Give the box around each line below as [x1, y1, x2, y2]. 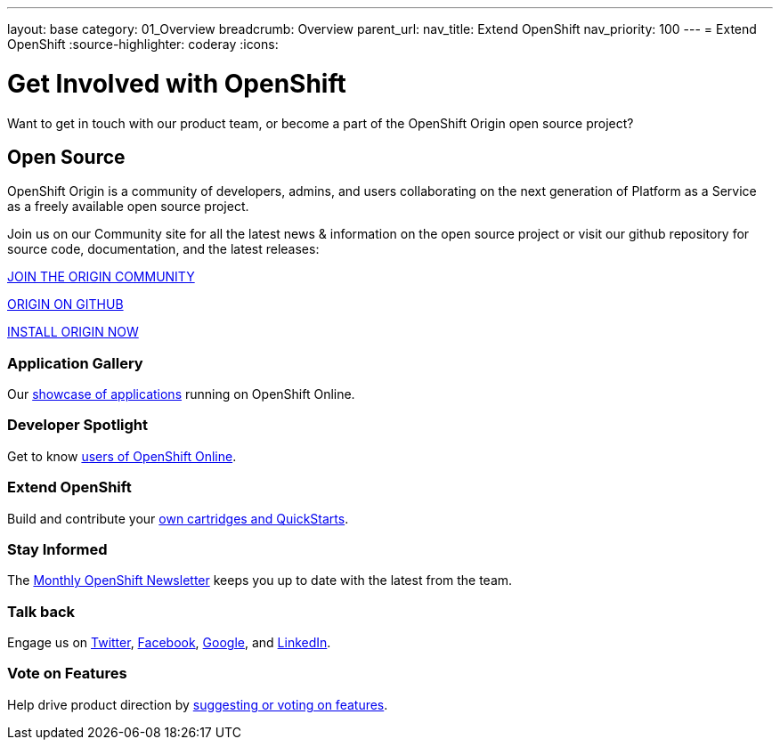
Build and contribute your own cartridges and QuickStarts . [7, 510, 349, 526]
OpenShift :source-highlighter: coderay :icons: [7, 37, 279, 52]
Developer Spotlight [7, 416, 149, 434]
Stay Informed [7, 540, 108, 558]
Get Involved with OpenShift [7, 68, 346, 99]
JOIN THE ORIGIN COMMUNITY [7, 269, 195, 285]
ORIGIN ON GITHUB [7, 296, 124, 313]
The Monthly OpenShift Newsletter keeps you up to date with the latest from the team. [7, 572, 513, 589]
